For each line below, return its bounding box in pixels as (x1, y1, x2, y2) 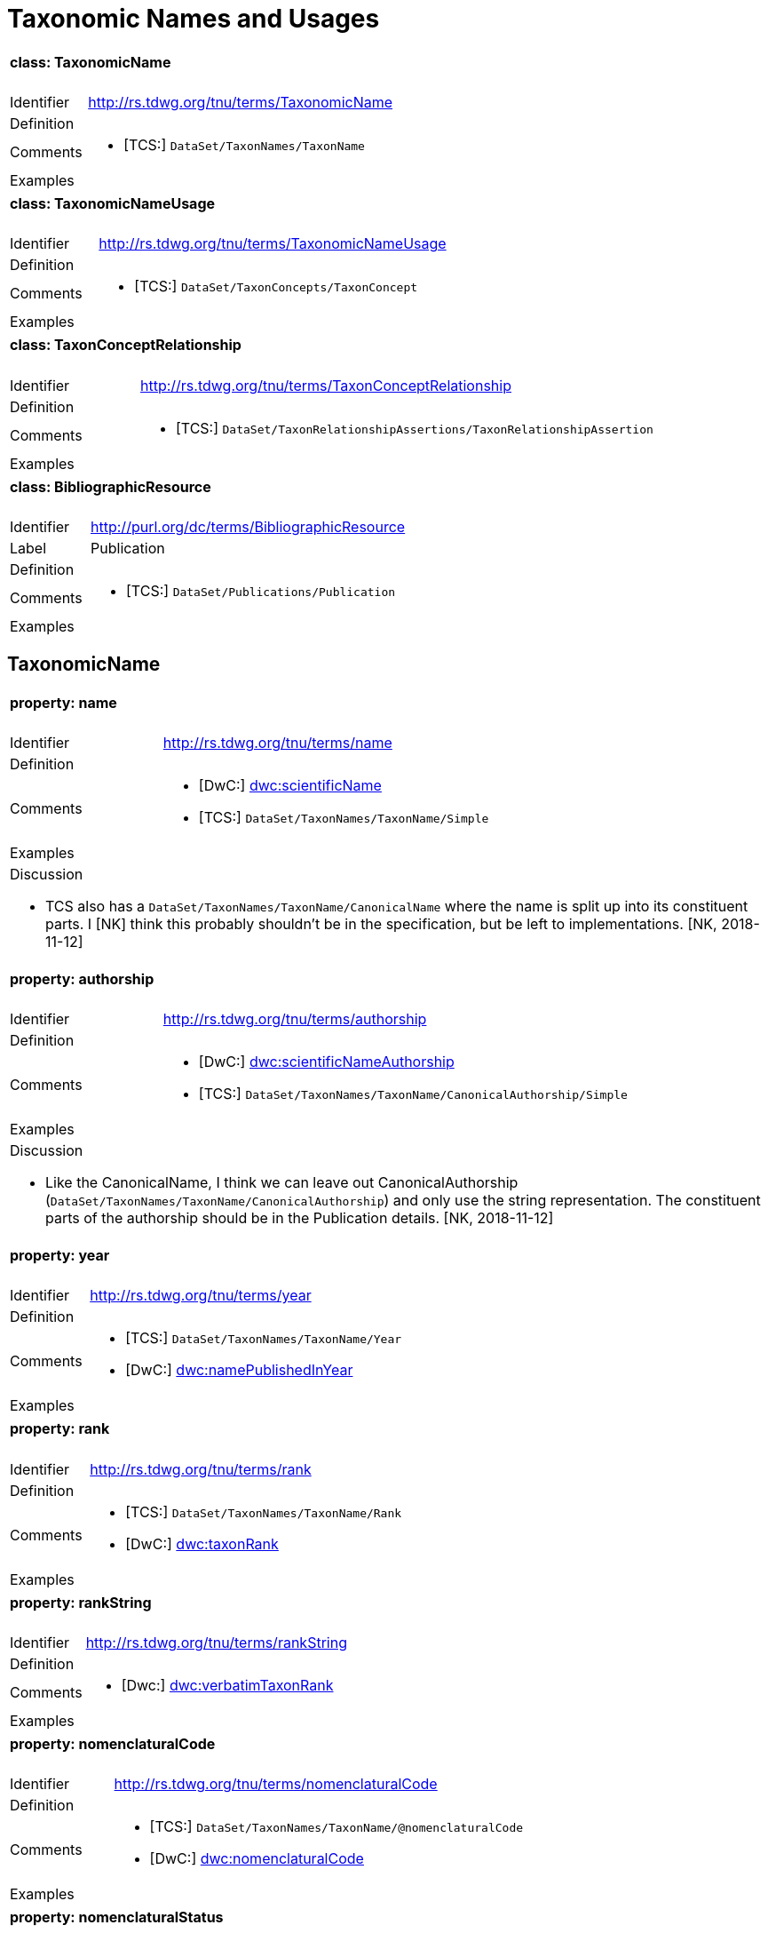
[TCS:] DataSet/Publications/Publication (126, 581, 396, 600)
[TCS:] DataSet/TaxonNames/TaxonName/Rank (125, 1502, 402, 1521)
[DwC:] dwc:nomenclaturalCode (149, 1849, 364, 1868)
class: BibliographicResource (10, 477, 211, 496)
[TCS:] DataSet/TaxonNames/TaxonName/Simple (198, 807, 489, 826)
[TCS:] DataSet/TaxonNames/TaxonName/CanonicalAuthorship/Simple (198, 1085, 628, 1103)
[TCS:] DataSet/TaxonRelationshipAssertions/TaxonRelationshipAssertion (175, 418, 653, 437)
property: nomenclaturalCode (10, 1734, 216, 1753)
